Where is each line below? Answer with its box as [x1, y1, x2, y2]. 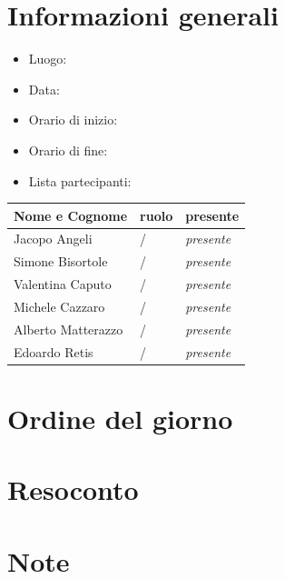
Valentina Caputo [14, 275, 112, 294]
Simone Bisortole [14, 252, 108, 271]
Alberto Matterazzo [14, 319, 123, 338]
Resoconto [7, 471, 139, 508]
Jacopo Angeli [14, 229, 93, 248]
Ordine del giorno [7, 399, 233, 436]
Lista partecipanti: [28, 171, 132, 190]
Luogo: [28, 49, 67, 68]
